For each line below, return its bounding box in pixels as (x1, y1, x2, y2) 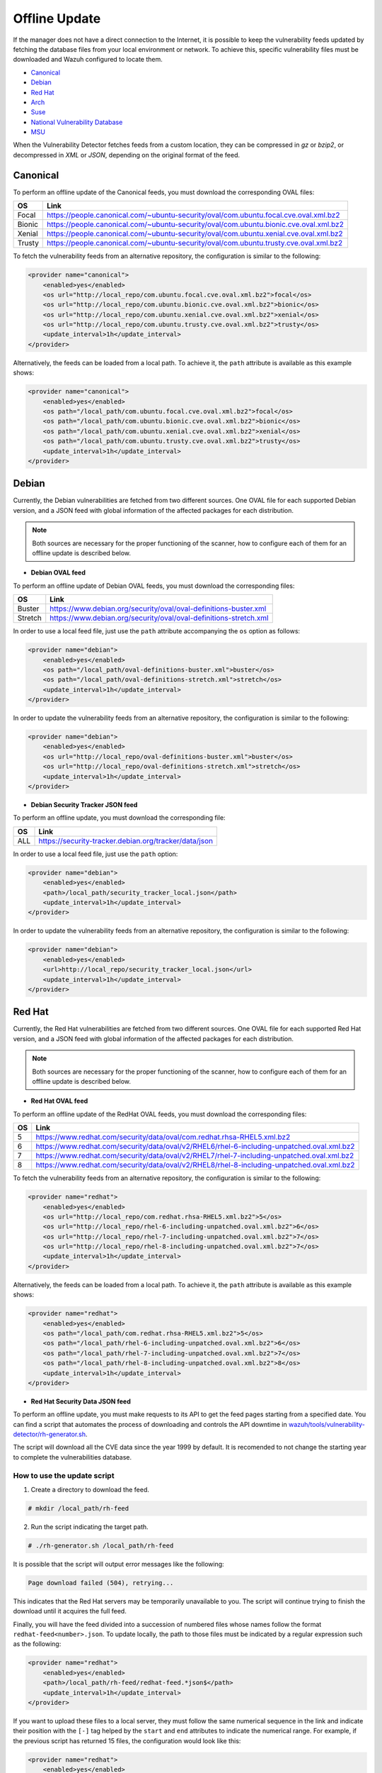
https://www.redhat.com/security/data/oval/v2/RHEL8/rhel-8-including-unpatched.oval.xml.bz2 (35, 1160, 355, 1170)
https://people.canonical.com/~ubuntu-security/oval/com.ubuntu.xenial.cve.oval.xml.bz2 (47, 229, 343, 239)
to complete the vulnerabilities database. (13, 1452, 132, 1461)
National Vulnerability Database (30, 118, 123, 126)
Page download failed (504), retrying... (28, 1579, 174, 1586)
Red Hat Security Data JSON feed (30, 1397, 131, 1406)
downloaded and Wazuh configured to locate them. (13, 55, 163, 64)
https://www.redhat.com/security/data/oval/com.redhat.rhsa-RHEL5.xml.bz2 (35, 1132, 291, 1142)
